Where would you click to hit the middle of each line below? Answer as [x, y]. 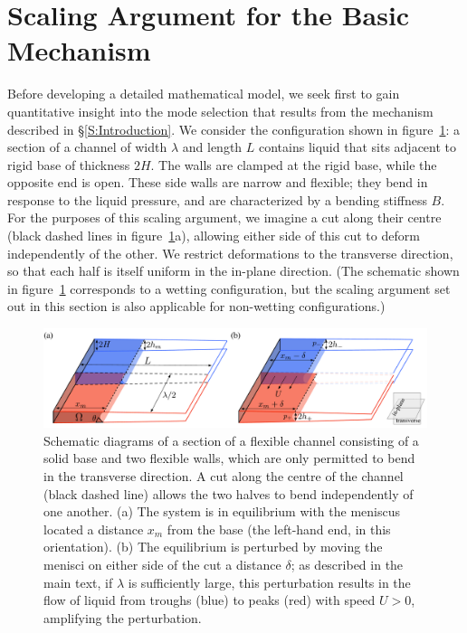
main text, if [78, 582]
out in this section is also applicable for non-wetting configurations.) [196, 306]
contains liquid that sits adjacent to [357, 147]
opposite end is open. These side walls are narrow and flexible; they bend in [218, 182]
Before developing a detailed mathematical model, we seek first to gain [204, 94]
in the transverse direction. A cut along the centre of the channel [224, 475]
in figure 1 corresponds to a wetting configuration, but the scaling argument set [229, 288]
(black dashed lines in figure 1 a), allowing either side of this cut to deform [214, 236]
